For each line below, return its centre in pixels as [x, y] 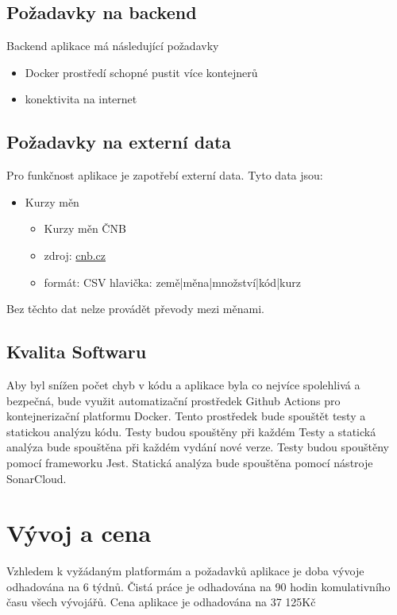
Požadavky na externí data [119, 142]
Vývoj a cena [79, 533]
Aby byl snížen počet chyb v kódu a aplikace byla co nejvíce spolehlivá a [183, 384]
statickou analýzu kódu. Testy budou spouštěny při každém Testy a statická [191, 431]
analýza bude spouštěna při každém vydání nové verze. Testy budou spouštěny [198, 447]
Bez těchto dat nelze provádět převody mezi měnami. [135, 309]
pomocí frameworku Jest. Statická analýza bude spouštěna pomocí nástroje [190, 462]
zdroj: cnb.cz [75, 255]
